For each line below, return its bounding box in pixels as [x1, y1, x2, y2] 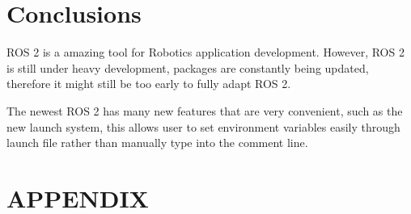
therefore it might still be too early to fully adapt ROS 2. [6, 75, 291, 92]
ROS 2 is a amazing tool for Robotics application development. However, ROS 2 [6, 44, 405, 61]
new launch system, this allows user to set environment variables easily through [6, 118, 400, 135]
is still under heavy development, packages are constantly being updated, [6, 59, 369, 76]
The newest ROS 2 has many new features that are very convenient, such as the [6, 102, 403, 119]
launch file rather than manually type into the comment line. [6, 134, 308, 151]
